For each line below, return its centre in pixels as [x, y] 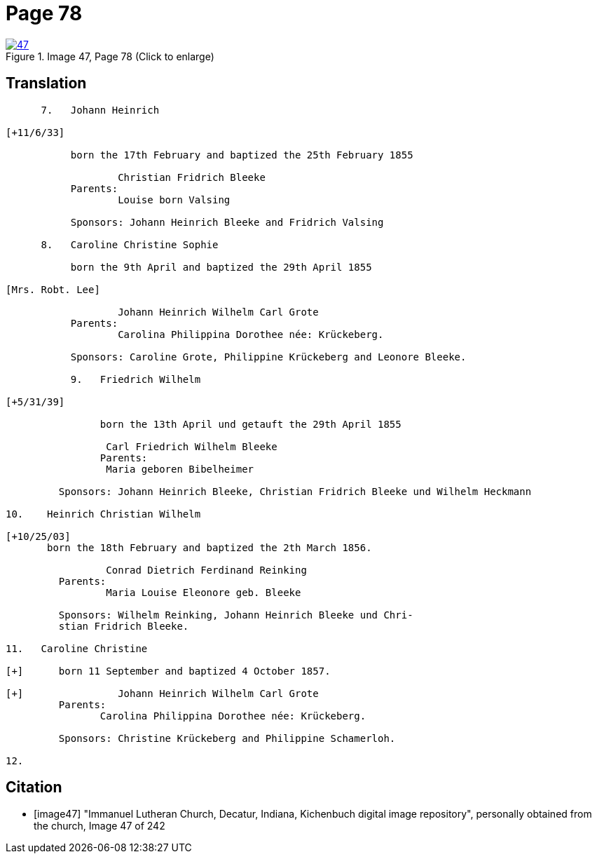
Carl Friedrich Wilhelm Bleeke [192, 446]
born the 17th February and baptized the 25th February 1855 [242, 155]
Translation [46, 83]
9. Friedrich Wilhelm [136, 379]
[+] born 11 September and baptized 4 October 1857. [168, 671]
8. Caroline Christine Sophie [130, 244]
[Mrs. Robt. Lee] [53, 289]
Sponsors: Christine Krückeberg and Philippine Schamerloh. [227, 738]
